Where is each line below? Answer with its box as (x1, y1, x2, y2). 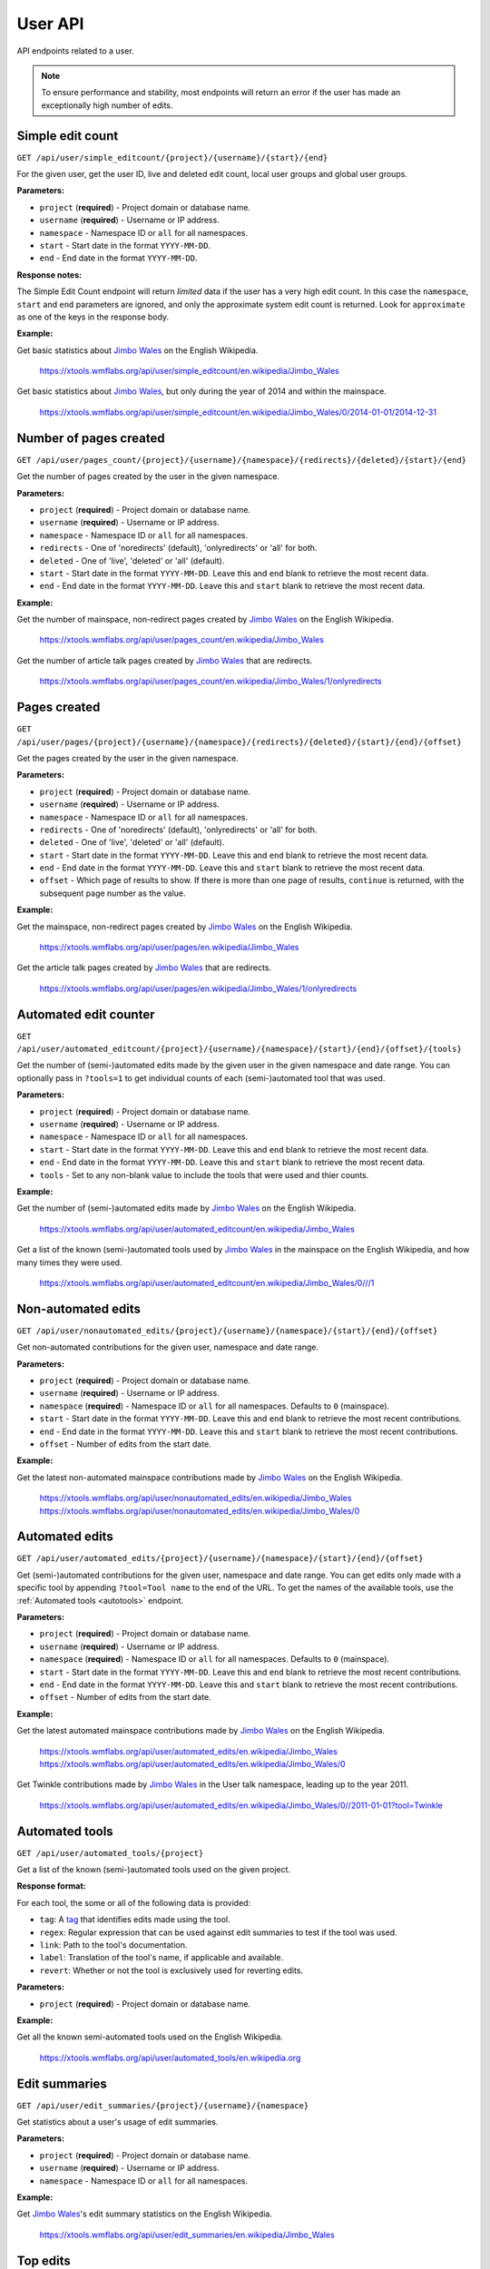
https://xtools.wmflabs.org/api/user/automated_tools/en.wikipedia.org (39, 2052, 301, 2063)
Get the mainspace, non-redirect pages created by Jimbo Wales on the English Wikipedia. (16, 921, 353, 932)
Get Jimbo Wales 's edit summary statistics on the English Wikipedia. (16, 2208, 272, 2219)
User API (16, 14, 84, 34)
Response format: (16, 1881, 86, 1891)
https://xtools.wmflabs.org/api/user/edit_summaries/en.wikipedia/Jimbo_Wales (39, 2229, 335, 2240)
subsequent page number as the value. (39, 888, 186, 899)
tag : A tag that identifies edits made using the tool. (39, 1914, 230, 1925)
